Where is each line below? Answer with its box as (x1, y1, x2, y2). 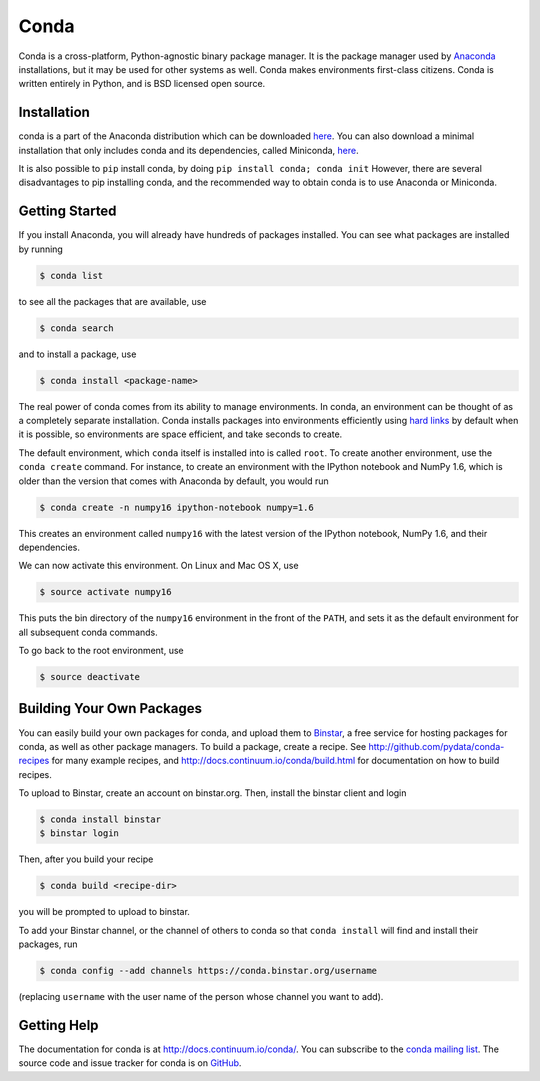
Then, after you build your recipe (18, 853, 154, 865)
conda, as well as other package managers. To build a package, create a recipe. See (18, 740, 367, 752)
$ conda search (39, 322, 114, 334)
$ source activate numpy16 (39, 586, 172, 598)
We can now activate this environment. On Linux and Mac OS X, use (18, 560, 299, 572)
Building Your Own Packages (18, 700, 203, 717)
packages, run (18, 938, 79, 950)
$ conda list (39, 270, 104, 281)
